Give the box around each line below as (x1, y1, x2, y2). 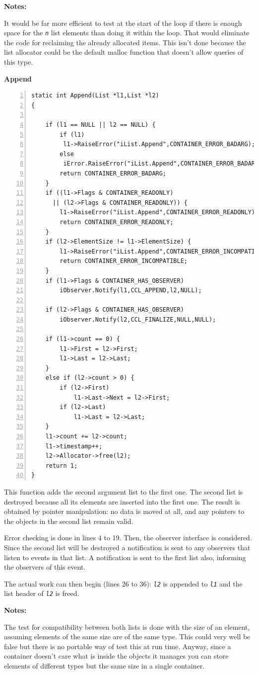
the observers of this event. (4, 562, 86, 572)
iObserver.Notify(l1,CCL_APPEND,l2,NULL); (60, 287, 202, 294)
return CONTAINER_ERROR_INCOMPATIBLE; (60, 257, 188, 265)
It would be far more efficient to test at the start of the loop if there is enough (4, 17, 242, 28)
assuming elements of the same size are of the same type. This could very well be (4, 631, 251, 642)
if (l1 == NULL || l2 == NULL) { (45, 121, 156, 128)
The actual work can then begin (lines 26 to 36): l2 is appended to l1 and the (4, 578, 243, 589)
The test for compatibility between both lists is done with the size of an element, (4, 621, 250, 632)
